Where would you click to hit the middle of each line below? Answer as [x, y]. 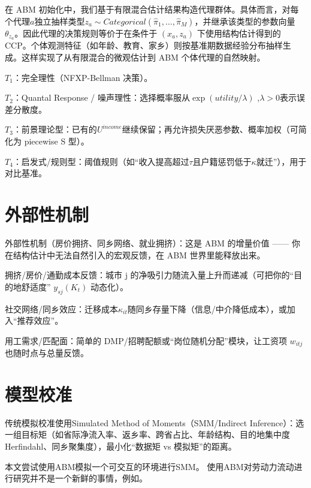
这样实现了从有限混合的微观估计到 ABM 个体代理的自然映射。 [143, 57]
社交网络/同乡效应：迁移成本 [61, 308]
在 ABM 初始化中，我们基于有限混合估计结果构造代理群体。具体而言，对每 [152, 9]
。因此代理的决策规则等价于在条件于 [86, 33]
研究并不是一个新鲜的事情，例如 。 [80, 478]
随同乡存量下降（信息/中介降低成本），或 [207, 308]
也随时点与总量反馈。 [47, 353]
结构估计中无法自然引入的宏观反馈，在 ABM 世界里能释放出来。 [139, 254]
